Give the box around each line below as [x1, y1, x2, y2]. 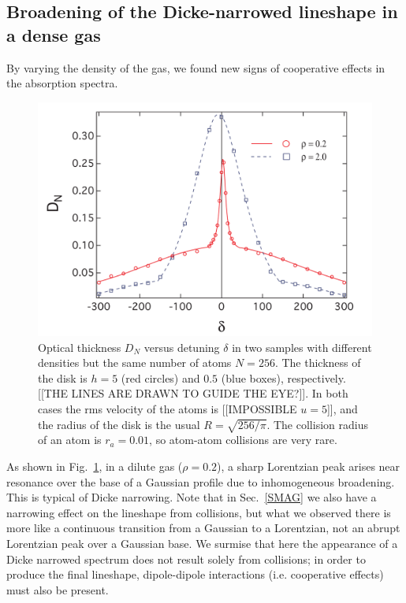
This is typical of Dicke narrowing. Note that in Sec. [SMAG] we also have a [6, 489, 377, 505]
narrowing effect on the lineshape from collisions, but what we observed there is [6, 504, 391, 520]
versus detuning [143, 338, 220, 355]
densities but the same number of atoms [38, 354, 232, 371]
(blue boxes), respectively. [221, 369, 346, 386]
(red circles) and [121, 369, 200, 386]
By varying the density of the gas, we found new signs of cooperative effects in [6, 59, 386, 76]
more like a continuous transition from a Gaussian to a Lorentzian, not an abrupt [6, 520, 400, 536]
